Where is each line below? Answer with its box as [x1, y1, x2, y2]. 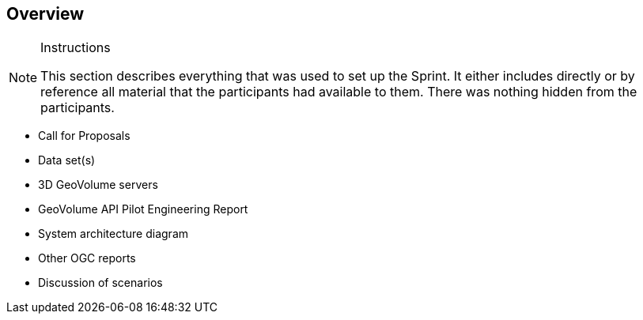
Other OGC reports [38, 251, 136, 265]
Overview [6, 4, 85, 24]
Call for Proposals [38, 129, 130, 143]
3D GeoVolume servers [38, 178, 158, 192]
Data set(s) [38, 153, 96, 168]
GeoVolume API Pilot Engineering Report [38, 202, 248, 216]
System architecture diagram [38, 227, 189, 241]
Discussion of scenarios [38, 276, 163, 290]
